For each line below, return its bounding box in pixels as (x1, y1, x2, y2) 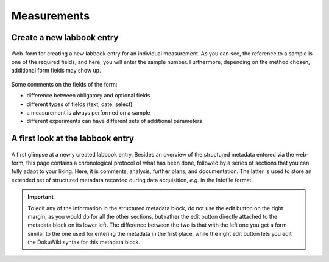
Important (27, 193, 54, 200)
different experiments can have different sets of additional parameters (26, 118, 202, 125)
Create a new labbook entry (11, 32, 119, 43)
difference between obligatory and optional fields (26, 92, 150, 99)
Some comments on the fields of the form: (11, 80, 118, 88)
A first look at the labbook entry (11, 133, 134, 144)
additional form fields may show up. (11, 67, 101, 74)
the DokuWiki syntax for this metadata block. (27, 238, 141, 246)
